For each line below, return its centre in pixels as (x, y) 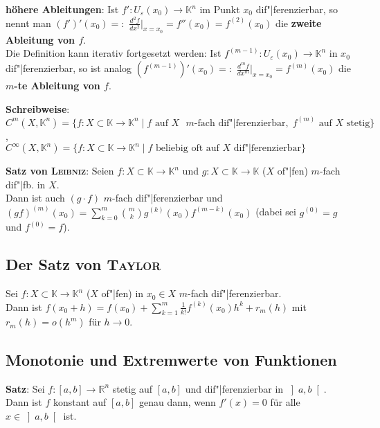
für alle (285, 402)
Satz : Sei (25, 388)
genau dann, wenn (177, 402)
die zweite (299, 23)
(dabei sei (276, 212)
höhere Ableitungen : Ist (62, 9)
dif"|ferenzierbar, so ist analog (69, 68)
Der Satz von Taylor (83, 264)
